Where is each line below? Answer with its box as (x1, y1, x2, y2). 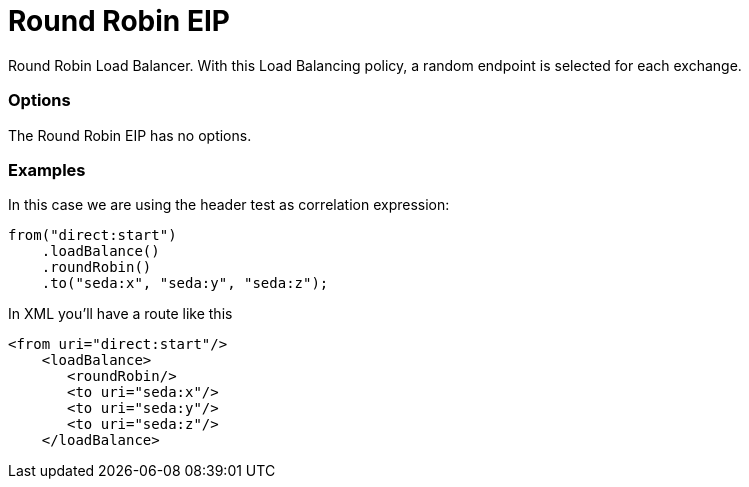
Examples (8, 159, 86, 180)
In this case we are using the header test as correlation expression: (8, 196, 450, 214)
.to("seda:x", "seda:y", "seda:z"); (41, 275, 329, 292)
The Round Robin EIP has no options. (8, 126, 252, 144)
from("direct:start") (8, 227, 177, 244)
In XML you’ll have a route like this (8, 305, 233, 323)
